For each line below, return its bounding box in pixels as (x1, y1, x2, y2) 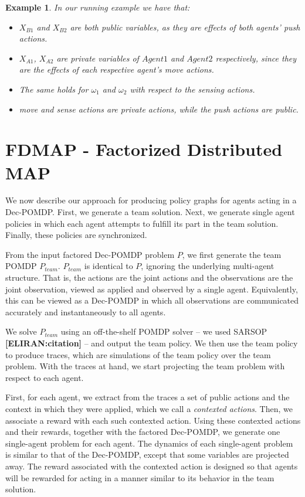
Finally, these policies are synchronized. (5, 229, 147, 241)
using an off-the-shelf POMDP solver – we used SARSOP (60, 325, 267, 338)
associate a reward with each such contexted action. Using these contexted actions (5, 414, 301, 426)
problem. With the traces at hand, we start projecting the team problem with (5, 360, 285, 372)
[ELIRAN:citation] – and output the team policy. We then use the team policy (5, 337, 298, 349)
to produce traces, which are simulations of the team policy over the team (5, 348, 271, 360)
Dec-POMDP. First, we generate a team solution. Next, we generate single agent (5, 206, 295, 218)
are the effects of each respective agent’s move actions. (19, 63, 214, 76)
